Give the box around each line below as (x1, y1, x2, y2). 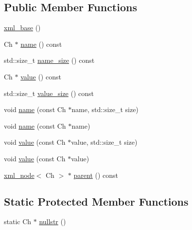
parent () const (73, 170, 119, 180)
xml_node (4, 170, 35, 180)
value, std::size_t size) (71, 137, 138, 147)
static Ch (4, 216, 32, 227)
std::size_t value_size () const (4, 88, 94, 98)
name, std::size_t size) (71, 104, 139, 115)
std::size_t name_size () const (4, 55, 95, 65)
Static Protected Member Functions (4, 193, 189, 209)
